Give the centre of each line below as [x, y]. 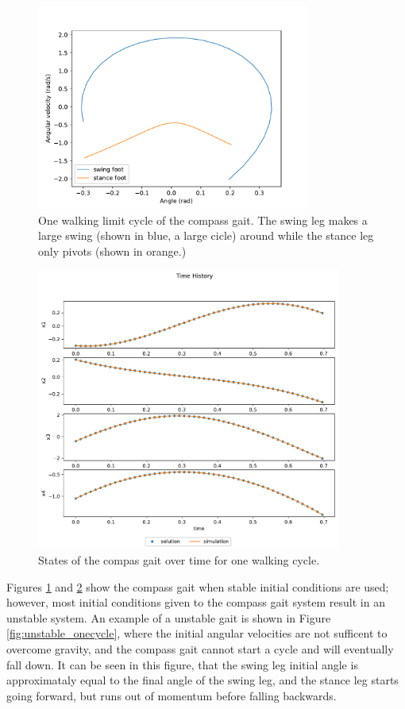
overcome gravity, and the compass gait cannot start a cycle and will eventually [200, 649]
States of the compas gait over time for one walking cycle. [179, 560]
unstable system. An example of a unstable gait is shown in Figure [169, 617]
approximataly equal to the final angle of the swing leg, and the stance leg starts [202, 680]
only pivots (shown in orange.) [112, 250]
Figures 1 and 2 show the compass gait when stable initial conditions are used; [198, 586]
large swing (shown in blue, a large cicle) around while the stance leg [206, 235]
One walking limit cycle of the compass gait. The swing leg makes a [203, 220]
